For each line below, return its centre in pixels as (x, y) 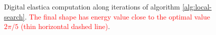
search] (14, 16)
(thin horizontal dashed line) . (65, 26)
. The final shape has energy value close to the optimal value (117, 16)
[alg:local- (197, 6)
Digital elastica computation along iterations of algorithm (92, 6)
